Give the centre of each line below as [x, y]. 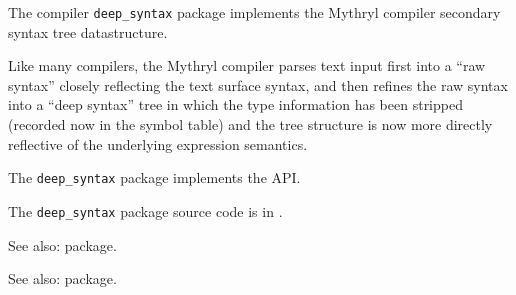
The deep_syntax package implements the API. [154, 177]
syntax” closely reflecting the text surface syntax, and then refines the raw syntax [258, 84]
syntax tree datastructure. [88, 31]
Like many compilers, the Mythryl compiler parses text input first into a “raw [247, 65]
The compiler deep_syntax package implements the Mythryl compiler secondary [254, 12]
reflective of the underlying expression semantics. [158, 143]
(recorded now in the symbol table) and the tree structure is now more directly [250, 124]
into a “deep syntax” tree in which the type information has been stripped [235, 104]
